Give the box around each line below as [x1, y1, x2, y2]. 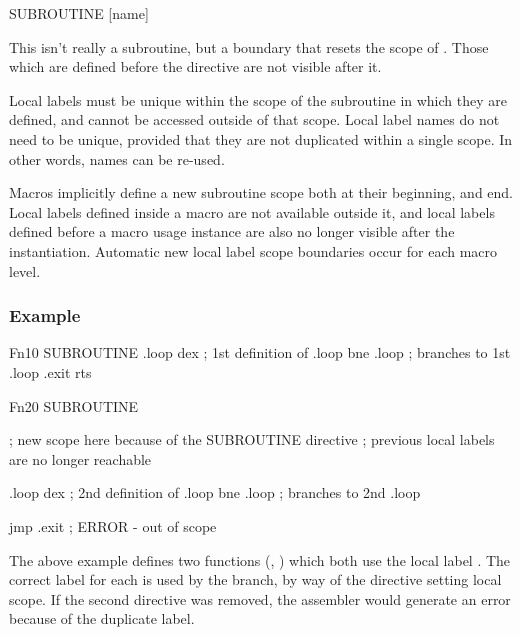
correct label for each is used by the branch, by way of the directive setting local [9, 569, 502, 590]
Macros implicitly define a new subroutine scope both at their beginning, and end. [9, 182, 514, 203]
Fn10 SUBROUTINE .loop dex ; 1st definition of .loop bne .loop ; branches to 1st [9, 342, 511, 363]
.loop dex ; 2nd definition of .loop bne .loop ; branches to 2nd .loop [9, 482, 421, 503]
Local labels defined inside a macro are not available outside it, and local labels [9, 201, 495, 222]
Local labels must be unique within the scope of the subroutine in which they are [9, 89, 507, 110]
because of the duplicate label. [9, 608, 195, 629]
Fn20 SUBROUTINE [9, 395, 139, 416]
